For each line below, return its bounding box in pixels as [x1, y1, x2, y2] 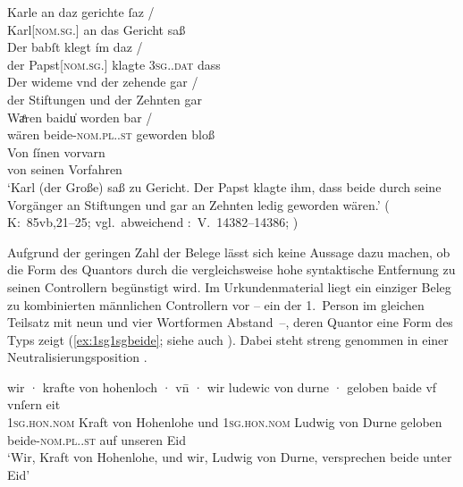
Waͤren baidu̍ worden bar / [7, 107, 153, 126]
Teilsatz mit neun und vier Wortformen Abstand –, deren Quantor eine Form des [7, 313, 453, 332]
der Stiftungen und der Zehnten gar [7, 89, 202, 108]
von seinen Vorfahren [7, 160, 122, 179]
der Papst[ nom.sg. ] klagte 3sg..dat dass [7, 55, 221, 73]
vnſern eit [7, 395, 61, 414]
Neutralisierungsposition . [7, 348, 147, 366]
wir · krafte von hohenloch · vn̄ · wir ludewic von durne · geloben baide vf [7, 377, 437, 396]
